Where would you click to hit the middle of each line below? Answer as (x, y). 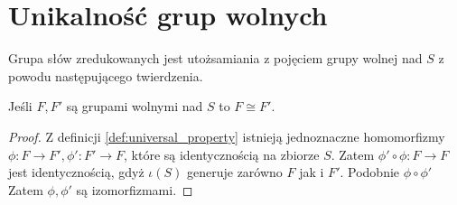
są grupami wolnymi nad (135, 106)
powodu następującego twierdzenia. (106, 75)
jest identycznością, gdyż (76, 172)
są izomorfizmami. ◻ (135, 189)
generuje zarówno (235, 172)
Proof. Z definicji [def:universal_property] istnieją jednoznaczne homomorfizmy (227, 136)
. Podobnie (370, 172)
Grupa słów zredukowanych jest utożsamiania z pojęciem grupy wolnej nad (215, 58)
